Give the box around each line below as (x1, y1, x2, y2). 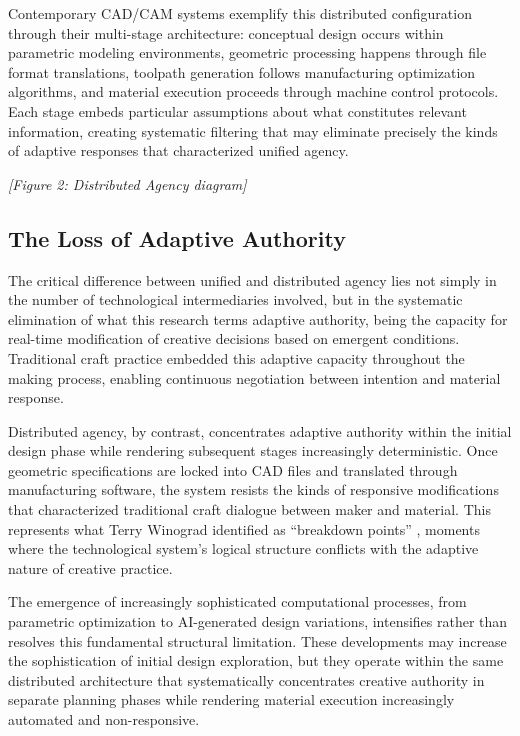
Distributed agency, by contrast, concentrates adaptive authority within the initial (8, 420, 512, 441)
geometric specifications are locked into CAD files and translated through (8, 459, 458, 480)
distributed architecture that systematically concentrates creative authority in (8, 669, 485, 690)
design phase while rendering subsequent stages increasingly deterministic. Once (8, 440, 498, 461)
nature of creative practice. (8, 557, 173, 578)
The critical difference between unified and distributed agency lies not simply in (8, 269, 497, 290)
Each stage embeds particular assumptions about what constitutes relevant (8, 100, 467, 121)
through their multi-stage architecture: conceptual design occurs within (8, 22, 444, 43)
